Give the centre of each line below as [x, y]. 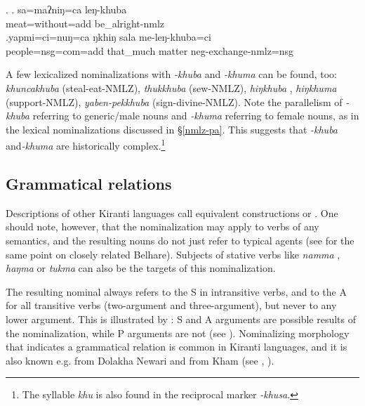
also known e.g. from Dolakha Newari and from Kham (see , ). [140, 360]
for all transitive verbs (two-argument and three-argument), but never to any [171, 305]
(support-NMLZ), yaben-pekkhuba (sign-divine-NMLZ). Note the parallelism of [174, 101]
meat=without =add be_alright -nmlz [85, 23]
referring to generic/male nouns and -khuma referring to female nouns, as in [196, 116]
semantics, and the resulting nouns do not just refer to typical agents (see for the [180, 240]
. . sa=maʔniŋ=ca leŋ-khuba [66, 9]
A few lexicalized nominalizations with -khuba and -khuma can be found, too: [171, 74]
